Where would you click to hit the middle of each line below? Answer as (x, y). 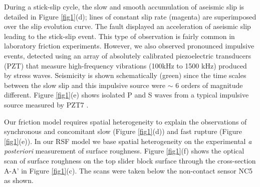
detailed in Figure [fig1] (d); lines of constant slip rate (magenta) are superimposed (130, 16)
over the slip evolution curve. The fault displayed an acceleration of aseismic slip (127, 26)
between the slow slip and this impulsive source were (85, 85)
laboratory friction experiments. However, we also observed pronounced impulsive (129, 46)
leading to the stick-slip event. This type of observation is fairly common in (119, 36)
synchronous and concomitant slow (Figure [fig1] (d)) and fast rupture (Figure (123, 131)
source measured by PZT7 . (46, 104)
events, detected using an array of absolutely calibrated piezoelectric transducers (127, 55)
